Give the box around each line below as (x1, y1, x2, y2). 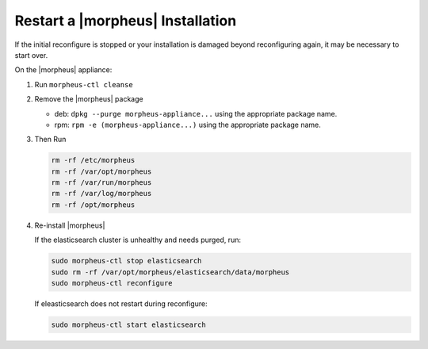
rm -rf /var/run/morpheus (51, 178, 152, 187)
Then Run (34, 135, 67, 144)
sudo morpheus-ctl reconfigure (51, 278, 174, 287)
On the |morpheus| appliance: (14, 65, 113, 75)
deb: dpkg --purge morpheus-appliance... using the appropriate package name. (54, 109, 338, 118)
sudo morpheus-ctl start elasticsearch (51, 320, 206, 329)
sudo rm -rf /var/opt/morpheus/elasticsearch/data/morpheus (51, 267, 290, 277)
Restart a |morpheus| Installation (14, 12, 237, 29)
